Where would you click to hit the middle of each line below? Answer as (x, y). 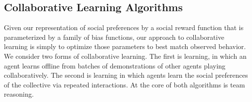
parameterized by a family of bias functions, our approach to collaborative (114, 37)
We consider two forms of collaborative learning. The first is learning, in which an (125, 56)
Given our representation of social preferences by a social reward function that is (124, 27)
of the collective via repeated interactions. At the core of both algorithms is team (125, 84)
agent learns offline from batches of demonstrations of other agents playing (115, 65)
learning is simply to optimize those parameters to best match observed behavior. (125, 46)
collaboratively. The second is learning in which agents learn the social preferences (126, 75)
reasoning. (19, 94)
